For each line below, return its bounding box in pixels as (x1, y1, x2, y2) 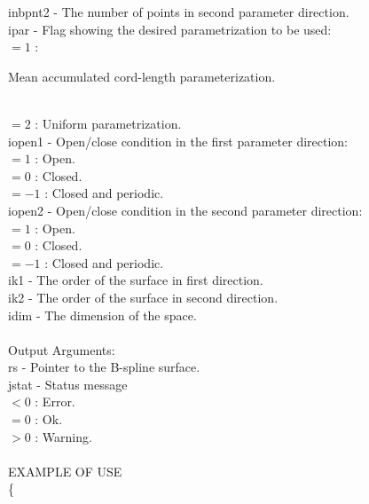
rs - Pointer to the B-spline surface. (8, 358, 200, 376)
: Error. (35, 392, 75, 411)
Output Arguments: (8, 340, 115, 358)
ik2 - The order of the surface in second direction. (8, 287, 279, 306)
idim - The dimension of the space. (8, 305, 197, 324)
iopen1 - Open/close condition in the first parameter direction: (8, 131, 349, 150)
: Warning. (35, 427, 92, 445)
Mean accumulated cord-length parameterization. (8, 67, 276, 85)
